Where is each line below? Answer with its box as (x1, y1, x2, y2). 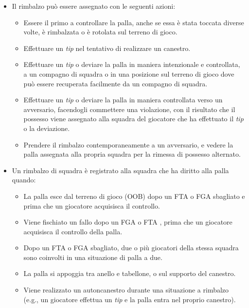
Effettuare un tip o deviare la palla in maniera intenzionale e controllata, (23, 59, 240, 69)
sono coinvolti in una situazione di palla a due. (23, 252, 162, 262)
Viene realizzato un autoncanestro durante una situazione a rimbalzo (23, 285, 229, 295)
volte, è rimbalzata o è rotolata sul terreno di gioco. (23, 27, 178, 37)
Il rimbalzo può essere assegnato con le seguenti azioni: (12, 1, 176, 11)
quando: (12, 175, 36, 185)
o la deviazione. (23, 123, 70, 133)
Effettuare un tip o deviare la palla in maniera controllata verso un (23, 95, 223, 105)
